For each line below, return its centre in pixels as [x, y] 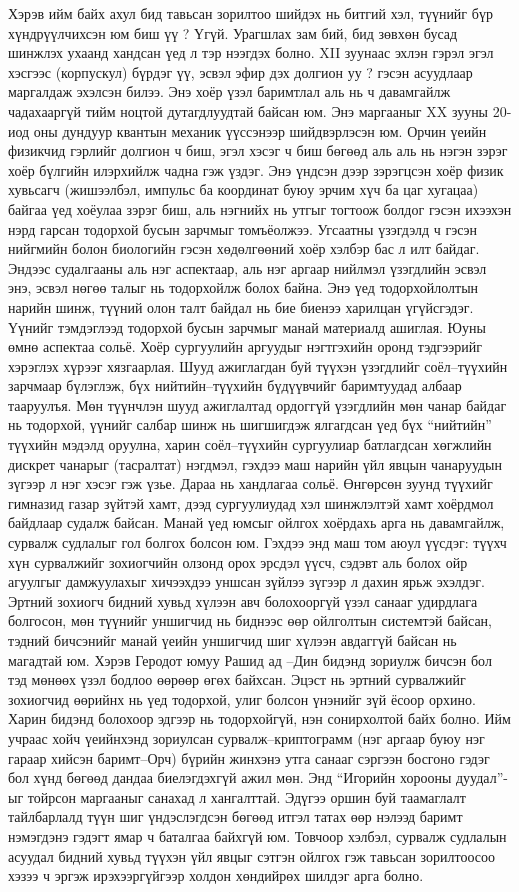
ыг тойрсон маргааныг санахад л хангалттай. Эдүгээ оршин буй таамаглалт [237, 796]
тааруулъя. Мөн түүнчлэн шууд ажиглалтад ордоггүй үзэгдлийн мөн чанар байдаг [257, 404]
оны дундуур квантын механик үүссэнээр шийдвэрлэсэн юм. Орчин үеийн [260, 130]
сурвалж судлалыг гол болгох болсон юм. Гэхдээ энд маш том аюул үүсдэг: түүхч [257, 542]
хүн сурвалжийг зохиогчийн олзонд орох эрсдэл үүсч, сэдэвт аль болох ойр [238, 561]
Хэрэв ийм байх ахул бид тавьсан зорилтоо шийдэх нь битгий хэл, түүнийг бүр [250, 13]
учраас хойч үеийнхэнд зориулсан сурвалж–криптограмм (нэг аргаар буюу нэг [246, 737]
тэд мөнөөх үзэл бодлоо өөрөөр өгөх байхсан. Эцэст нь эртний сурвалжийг [237, 679]
